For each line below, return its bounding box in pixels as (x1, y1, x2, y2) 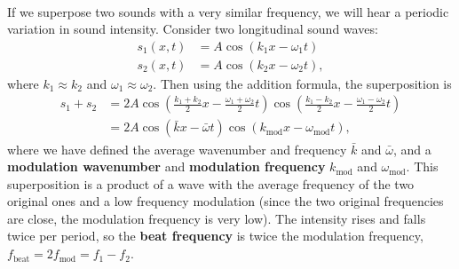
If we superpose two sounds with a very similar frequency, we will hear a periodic (7, 2, 449, 20)
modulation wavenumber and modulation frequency (7, 157, 326, 176)
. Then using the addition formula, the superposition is (153, 74, 452, 92)
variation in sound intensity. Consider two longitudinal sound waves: (7, 20, 378, 38)
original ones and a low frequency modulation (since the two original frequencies (7, 192, 444, 210)
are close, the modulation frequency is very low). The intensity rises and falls (7, 209, 426, 227)
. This (406, 157, 439, 176)
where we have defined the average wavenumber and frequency (7, 139, 347, 158)
